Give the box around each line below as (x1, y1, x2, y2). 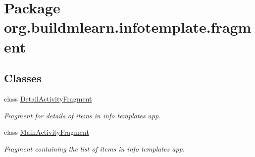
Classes (4, 70, 42, 86)
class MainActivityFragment (4, 127, 89, 137)
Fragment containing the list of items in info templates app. (4, 143, 185, 154)
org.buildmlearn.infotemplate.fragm (4, 17, 252, 37)
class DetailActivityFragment (4, 93, 92, 104)
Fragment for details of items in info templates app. (4, 110, 161, 120)
